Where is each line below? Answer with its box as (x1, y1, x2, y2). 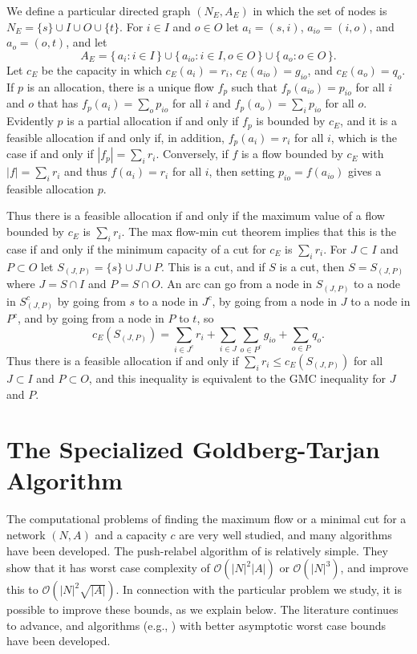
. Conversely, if (156, 145, 229, 162)
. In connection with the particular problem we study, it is (115, 581, 402, 598)
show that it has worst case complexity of (6, 559, 210, 576)
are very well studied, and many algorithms (179, 526, 392, 542)
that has (37, 95, 79, 112)
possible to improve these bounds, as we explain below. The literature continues (6, 601, 399, 618)
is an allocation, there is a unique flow (26, 78, 214, 95)
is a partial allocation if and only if (67, 112, 239, 129)
